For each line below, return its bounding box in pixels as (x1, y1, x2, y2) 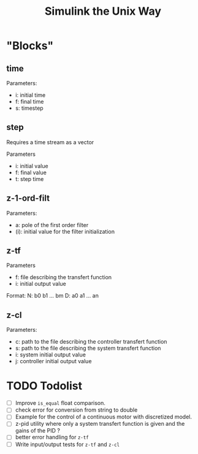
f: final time (15, 98, 44, 105)
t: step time (15, 175, 44, 182)
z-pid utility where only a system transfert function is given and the (15, 420, 185, 428)
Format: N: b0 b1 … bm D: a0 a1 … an (6, 292, 99, 299)
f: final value (15, 169, 47, 176)
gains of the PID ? (15, 427, 60, 434)
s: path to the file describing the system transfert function (15, 345, 161, 352)
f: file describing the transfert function (15, 274, 112, 281)
